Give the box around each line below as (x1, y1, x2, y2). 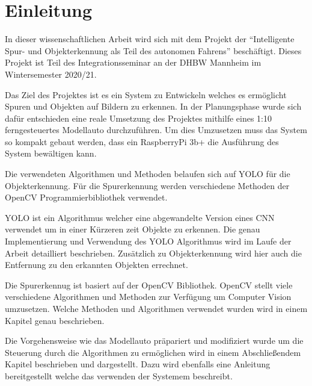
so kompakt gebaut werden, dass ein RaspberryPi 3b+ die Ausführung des (5, 135, 279, 148)
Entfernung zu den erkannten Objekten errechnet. (5, 258, 188, 271)
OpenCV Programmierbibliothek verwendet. (5, 191, 168, 204)
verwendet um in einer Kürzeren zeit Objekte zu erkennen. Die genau (5, 223, 260, 235)
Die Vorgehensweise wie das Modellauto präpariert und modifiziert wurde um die (5, 334, 304, 347)
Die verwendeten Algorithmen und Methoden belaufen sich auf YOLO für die (5, 167, 290, 180)
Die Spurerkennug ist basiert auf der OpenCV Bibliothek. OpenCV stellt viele (5, 278, 293, 291)
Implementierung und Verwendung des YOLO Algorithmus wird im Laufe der (5, 235, 292, 247)
